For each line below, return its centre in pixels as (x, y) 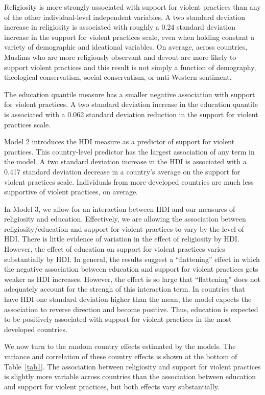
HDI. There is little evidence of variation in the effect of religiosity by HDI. (122, 239)
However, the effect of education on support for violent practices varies (115, 249)
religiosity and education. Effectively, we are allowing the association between (125, 219)
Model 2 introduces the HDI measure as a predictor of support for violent (119, 141)
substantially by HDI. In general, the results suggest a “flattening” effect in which (132, 259)
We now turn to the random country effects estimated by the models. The (120, 346)
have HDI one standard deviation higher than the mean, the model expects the (128, 299)
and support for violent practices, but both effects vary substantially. (112, 386)
